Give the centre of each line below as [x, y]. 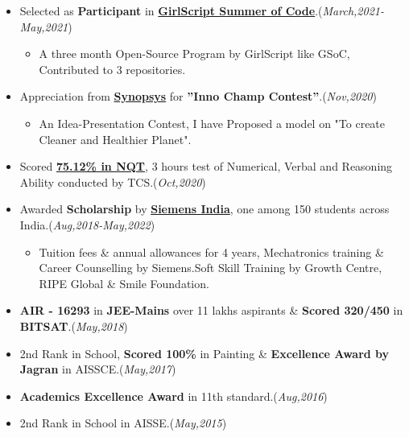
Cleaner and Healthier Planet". [115, 139]
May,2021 [44, 26]
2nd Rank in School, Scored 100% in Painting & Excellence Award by [204, 353]
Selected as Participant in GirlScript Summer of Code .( [171, 10]
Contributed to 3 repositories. [112, 69]
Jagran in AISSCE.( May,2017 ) [98, 369]
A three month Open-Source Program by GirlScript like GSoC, [194, 54]
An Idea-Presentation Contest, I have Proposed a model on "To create [212, 123]
